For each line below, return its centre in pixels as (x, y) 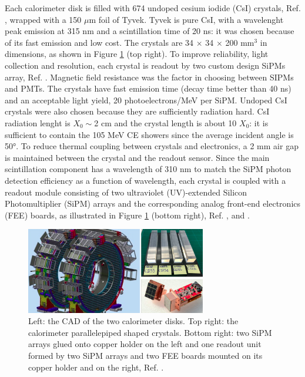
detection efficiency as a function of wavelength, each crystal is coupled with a (145, 180)
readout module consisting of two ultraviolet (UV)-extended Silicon (126, 192)
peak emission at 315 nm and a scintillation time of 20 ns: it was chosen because (150, 31)
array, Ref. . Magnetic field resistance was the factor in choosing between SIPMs (149, 77)
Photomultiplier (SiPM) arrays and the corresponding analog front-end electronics (153, 203)
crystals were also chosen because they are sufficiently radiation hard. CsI (137, 111)
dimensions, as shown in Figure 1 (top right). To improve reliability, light (137, 54)
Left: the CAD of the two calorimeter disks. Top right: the (133, 321)
